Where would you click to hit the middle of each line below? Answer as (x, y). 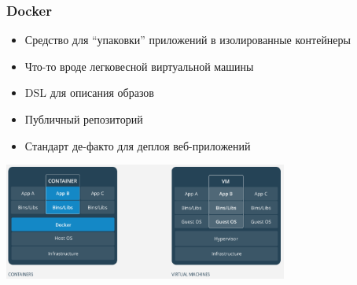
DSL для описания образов (89, 93)
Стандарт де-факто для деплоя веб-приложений (138, 145)
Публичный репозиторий (84, 119)
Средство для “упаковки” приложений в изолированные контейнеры (188, 40)
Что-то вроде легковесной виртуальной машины (139, 66)
